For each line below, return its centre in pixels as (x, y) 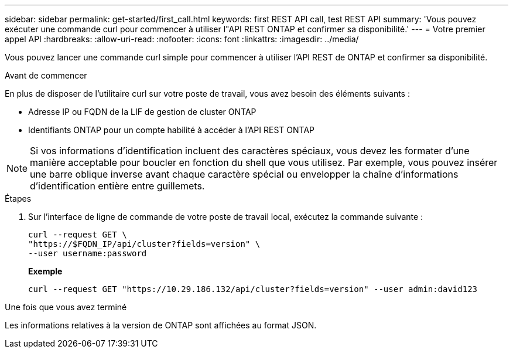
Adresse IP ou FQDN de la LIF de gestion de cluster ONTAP (142, 112)
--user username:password (88, 253)
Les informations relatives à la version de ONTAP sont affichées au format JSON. (161, 325)
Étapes (18, 198)
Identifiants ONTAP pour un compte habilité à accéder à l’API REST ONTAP (171, 130)
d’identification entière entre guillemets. (117, 186)
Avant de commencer (46, 75)
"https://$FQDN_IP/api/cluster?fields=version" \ (144, 244)
